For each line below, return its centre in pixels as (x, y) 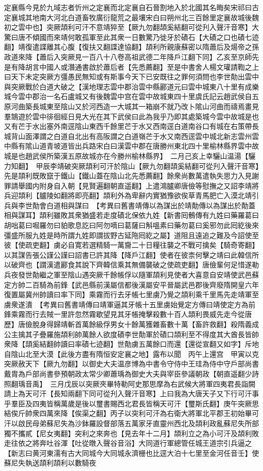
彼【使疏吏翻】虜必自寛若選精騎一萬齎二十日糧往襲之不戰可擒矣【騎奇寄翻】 (131, 245)
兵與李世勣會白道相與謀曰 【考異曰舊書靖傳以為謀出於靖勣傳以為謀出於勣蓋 (130, 205)
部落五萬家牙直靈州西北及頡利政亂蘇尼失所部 (184, 423)
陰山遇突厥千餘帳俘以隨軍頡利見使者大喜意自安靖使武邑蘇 (163, 275)
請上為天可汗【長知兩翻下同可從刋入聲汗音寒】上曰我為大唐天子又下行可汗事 (131, 393)
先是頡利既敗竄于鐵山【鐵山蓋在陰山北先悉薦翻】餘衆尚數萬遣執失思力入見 (128, 176)
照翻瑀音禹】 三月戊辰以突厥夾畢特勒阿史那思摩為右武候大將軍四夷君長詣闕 (130, 383)
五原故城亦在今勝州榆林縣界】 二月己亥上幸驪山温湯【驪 (161, 155)
